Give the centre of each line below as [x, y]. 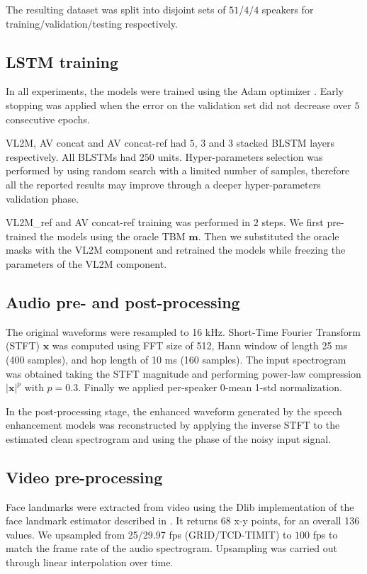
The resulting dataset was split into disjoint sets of [116, 9]
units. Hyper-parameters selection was [240, 156]
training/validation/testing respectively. [92, 23]
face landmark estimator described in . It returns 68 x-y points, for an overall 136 [183, 520]
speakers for [288, 9]
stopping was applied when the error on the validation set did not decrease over [179, 105]
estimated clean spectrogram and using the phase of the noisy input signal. [169, 438]
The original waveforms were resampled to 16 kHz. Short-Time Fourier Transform [183, 331]
